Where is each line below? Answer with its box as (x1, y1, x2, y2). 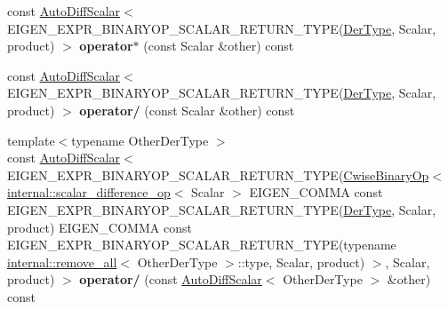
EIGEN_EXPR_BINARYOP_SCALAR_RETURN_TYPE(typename (7, 235, 396, 254)
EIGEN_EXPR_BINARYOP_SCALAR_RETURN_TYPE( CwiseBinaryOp (7, 165, 429, 184)
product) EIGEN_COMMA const (7, 218, 192, 236)
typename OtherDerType (71, 131, 209, 149)
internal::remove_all (7, 252, 117, 271)
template (7, 131, 55, 149)
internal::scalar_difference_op (7, 183, 171, 202)
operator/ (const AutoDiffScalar (79, 270, 262, 289)
